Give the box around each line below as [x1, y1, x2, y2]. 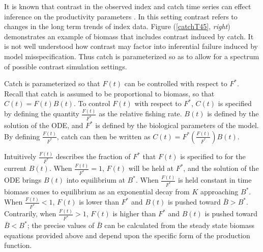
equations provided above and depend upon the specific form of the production [4, 230, 250, 240]
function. [4, 240, 32, 250]
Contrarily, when [4, 208, 56, 219]
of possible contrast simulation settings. [4, 61, 127, 71]
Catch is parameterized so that [4, 78, 100, 89]
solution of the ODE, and [4, 120, 83, 131]
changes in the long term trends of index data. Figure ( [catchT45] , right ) [4, 21, 230, 32]
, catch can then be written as [56, 131, 151, 141]
